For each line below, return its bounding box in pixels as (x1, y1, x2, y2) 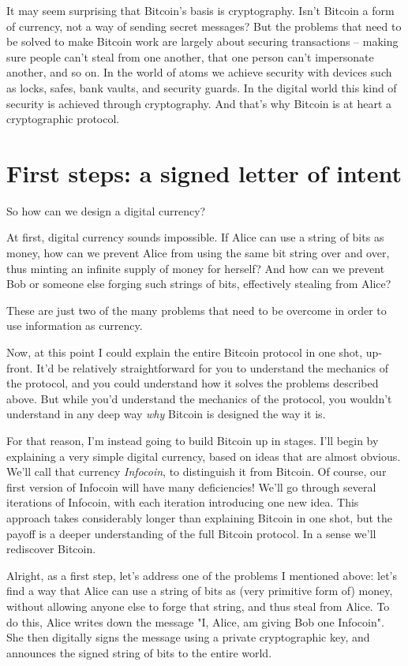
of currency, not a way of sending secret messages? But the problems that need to (6, 17, 402, 34)
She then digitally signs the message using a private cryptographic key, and (6, 629, 370, 645)
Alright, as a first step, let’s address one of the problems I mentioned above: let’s (6, 567, 398, 583)
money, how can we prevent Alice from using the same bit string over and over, (6, 245, 390, 261)
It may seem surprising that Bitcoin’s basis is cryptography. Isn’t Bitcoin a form (6, 2, 395, 18)
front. (6, 359, 33, 376)
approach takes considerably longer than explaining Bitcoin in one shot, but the (6, 509, 393, 526)
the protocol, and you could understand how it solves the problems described (6, 375, 379, 391)
